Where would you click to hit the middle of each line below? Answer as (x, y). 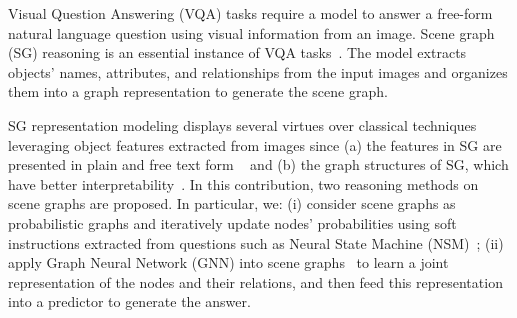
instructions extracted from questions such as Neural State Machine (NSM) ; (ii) (256, 242)
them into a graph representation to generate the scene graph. (198, 91)
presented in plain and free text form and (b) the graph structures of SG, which (258, 164)
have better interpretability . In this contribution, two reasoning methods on (243, 183)
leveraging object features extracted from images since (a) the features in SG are (255, 144)
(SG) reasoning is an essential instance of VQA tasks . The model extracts (237, 52)
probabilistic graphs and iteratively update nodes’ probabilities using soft (232, 222)
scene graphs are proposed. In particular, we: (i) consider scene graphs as (232, 203)
